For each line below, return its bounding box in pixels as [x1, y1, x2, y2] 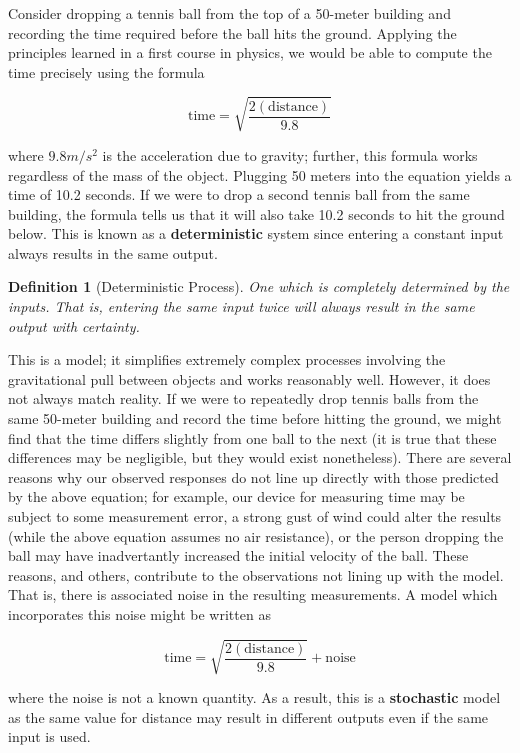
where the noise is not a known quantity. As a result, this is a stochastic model [8, 687, 501, 708]
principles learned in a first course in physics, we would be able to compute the [8, 42, 492, 63]
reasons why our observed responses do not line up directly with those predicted [8, 466, 499, 487]
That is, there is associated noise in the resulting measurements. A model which [8, 584, 498, 605]
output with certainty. [8, 315, 140, 336]
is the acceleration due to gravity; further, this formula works [102, 144, 478, 165]
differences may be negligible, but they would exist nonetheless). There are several [8, 447, 512, 468]
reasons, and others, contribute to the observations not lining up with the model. [8, 564, 504, 585]
